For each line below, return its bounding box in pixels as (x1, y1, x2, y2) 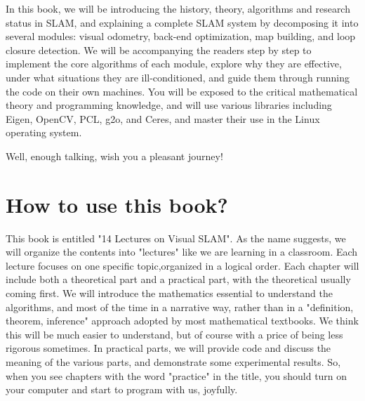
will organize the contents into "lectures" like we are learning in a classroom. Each (6, 244, 358, 259)
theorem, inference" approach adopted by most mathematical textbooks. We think (6, 313, 359, 328)
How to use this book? (6, 190, 228, 218)
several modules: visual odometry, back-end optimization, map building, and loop (6, 29, 356, 44)
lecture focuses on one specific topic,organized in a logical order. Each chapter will (6, 258, 359, 272)
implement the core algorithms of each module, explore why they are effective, (6, 56, 342, 71)
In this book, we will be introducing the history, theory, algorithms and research (6, 1, 350, 15)
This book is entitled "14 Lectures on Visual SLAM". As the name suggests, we (6, 230, 346, 245)
